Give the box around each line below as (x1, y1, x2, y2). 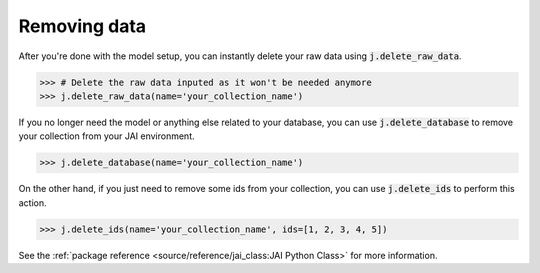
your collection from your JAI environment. (18, 130, 195, 142)
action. (18, 196, 47, 209)
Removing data (18, 15, 147, 37)
